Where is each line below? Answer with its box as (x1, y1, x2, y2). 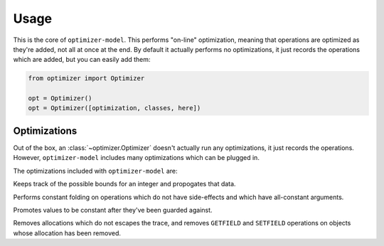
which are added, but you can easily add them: (13, 55, 151, 64)
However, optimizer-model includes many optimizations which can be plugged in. (13, 154, 260, 162)
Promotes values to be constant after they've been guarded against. (13, 205, 213, 214)
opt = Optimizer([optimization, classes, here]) (28, 104, 201, 112)
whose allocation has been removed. (13, 228, 121, 237)
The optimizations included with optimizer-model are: (13, 166, 178, 175)
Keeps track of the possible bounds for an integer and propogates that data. (13, 180, 236, 188)
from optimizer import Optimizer (28, 75, 145, 82)
